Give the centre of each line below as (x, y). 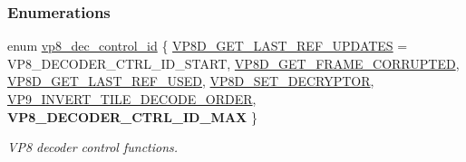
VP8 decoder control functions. (93, 147)
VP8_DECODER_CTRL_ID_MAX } (132, 116)
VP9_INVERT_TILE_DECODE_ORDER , (132, 99)
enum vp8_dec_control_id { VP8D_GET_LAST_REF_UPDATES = (208, 46)
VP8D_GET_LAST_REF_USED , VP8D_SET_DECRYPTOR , (191, 81)
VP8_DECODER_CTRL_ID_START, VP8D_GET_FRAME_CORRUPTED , (233, 63)
